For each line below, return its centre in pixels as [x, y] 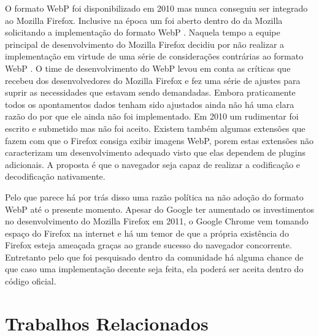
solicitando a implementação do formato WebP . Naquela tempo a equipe [143, 32]
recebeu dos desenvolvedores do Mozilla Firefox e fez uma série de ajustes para [153, 80]
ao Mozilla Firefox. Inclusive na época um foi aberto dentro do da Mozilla [144, 20]
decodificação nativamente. [55, 176]
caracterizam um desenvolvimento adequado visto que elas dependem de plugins [155, 152]
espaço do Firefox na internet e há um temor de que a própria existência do [147, 233]
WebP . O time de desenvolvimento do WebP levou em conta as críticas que [148, 68]
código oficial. [31, 281]
